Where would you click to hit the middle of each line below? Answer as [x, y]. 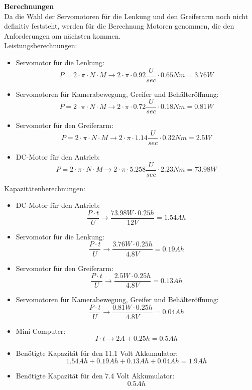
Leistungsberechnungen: [41, 45]
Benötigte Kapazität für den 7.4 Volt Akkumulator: [95, 375]
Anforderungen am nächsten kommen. [62, 35]
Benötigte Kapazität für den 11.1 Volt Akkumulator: [97, 353]
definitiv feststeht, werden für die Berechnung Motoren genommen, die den [119, 26]
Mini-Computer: [41, 331]
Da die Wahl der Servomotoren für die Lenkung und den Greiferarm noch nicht [126, 16]
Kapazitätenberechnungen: [45, 188]
